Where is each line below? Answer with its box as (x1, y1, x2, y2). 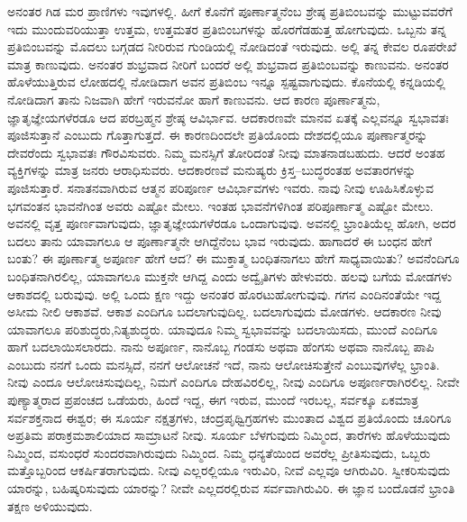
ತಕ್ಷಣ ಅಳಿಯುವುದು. (7, 496, 93, 515)
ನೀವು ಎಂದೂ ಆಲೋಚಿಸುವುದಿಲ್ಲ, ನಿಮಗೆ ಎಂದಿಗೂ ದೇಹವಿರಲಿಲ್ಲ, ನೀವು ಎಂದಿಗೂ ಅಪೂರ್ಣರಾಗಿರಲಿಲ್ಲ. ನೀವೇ (7, 372, 460, 391)
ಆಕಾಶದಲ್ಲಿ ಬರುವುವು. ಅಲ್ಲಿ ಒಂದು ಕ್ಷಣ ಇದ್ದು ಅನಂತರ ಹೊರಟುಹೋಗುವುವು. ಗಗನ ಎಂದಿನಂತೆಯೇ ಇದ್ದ (7, 284, 442, 303)
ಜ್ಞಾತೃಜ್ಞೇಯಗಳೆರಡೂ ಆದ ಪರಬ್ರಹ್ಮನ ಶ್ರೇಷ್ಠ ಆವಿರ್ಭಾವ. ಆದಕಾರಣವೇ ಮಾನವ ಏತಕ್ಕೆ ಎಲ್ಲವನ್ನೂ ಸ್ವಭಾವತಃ (7, 107, 449, 126)
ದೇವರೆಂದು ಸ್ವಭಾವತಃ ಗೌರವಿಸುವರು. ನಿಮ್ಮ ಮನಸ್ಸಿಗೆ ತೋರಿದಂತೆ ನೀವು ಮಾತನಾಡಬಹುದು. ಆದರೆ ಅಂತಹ (7, 142, 445, 161)
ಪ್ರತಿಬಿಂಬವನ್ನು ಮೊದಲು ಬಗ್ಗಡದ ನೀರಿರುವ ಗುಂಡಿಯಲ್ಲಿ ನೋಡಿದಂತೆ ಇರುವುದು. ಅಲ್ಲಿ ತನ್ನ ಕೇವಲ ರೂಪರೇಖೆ (7, 37, 457, 56)
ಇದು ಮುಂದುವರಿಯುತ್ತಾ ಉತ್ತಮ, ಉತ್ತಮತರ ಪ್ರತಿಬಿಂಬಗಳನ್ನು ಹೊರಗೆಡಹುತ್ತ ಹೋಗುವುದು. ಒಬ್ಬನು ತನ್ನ (7, 19, 446, 38)
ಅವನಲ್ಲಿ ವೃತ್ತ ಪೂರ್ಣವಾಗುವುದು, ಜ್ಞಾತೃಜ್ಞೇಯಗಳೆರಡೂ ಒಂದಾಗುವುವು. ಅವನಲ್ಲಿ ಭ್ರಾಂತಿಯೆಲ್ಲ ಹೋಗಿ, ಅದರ (7, 214, 456, 233)
